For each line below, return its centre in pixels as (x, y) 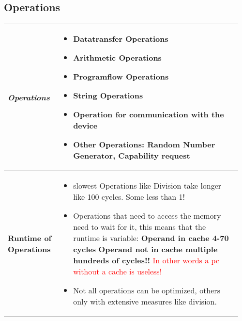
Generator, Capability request (132, 156)
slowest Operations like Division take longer (147, 186)
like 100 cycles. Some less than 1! (129, 197)
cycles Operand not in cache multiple (145, 249)
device (85, 126)
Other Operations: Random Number (144, 144)
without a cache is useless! (118, 272)
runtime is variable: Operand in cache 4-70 (151, 238)
